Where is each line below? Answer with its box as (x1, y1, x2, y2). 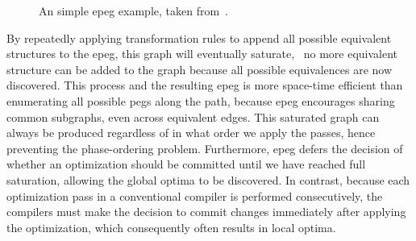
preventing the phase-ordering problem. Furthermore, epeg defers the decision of (6, 139, 403, 156)
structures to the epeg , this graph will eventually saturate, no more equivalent (6, 45, 398, 62)
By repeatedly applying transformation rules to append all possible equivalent (6, 29, 392, 46)
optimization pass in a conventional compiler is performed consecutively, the (6, 187, 383, 204)
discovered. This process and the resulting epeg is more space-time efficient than (6, 77, 403, 93)
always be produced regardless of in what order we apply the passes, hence (6, 124, 376, 141)
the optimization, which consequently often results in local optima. (6, 218, 336, 235)
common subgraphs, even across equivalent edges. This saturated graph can (6, 108, 380, 125)
